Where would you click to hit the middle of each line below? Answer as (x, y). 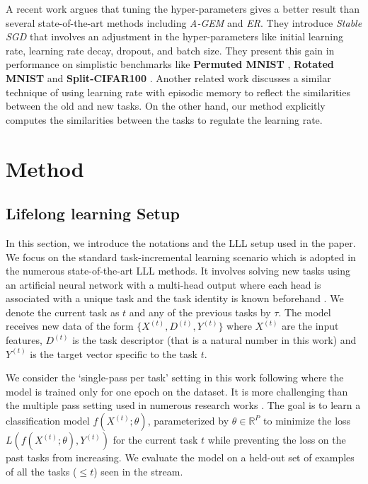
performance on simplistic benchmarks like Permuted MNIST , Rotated (170, 64)
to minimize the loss (307, 421)
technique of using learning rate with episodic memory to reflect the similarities (178, 92)
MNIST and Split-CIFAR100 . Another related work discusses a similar (168, 77)
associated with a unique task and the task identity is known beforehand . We (175, 298)
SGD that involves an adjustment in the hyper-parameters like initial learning (174, 36)
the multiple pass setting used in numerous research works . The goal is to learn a (183, 405)
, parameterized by (188, 421)
